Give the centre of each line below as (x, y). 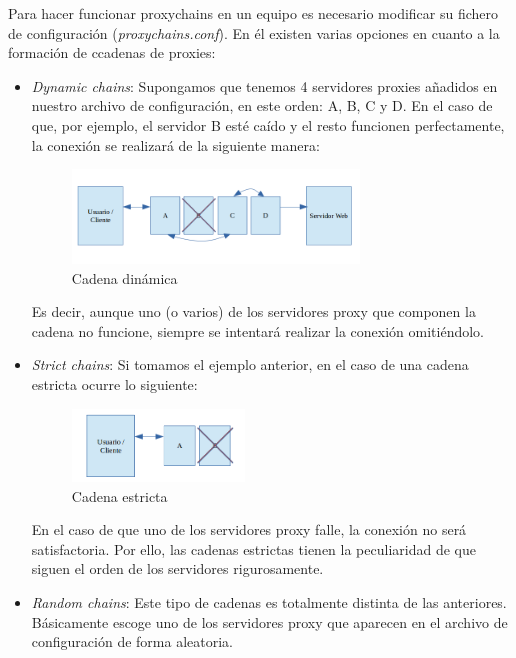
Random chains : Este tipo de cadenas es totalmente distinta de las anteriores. (269, 601)
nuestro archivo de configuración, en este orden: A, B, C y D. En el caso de (262, 105)
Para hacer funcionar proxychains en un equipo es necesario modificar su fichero (253, 13)
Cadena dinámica (124, 277)
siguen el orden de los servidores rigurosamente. (177, 568)
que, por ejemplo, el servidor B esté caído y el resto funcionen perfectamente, (268, 124)
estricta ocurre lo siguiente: (114, 384)
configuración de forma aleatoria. (132, 641)
